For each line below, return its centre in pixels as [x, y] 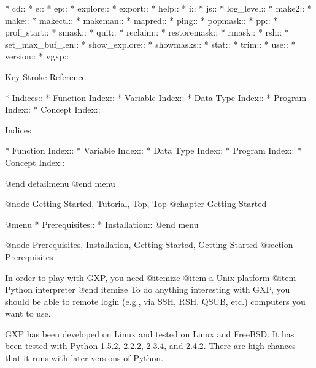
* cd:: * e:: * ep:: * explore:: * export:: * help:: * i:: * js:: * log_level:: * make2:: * [158, 8]
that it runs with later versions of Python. [84, 358]
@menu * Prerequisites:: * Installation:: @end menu [102, 224]
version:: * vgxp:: [37, 56]
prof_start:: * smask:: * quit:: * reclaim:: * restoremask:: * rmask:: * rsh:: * [147, 32]
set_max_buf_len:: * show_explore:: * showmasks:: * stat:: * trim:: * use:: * [150, 44]
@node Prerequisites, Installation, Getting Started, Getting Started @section [149, 245]
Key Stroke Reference [45, 76]
